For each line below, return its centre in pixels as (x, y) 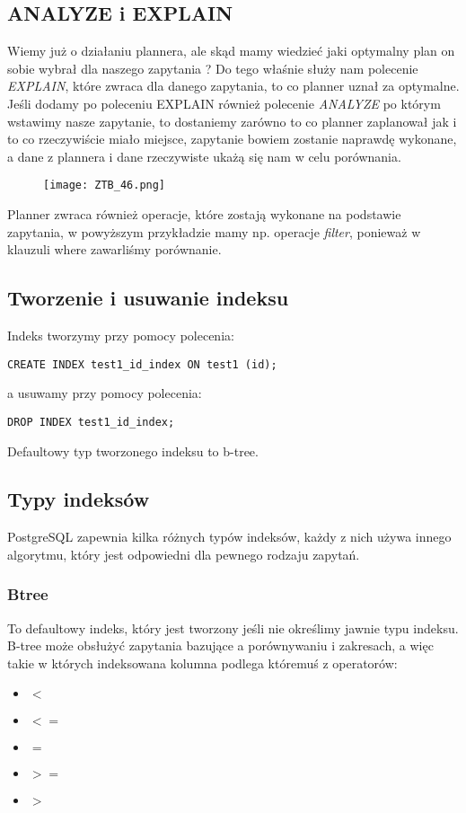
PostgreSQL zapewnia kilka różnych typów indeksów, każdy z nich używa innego (229, 537)
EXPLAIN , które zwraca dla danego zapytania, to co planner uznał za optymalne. (233, 86)
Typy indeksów (79, 499)
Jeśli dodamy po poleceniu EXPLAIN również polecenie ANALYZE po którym (224, 103)
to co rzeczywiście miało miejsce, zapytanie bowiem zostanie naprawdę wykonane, (232, 139)
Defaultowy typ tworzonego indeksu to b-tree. (133, 451)
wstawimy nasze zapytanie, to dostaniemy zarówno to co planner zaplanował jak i (232, 121)
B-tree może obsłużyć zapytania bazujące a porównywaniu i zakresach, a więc (220, 645)
